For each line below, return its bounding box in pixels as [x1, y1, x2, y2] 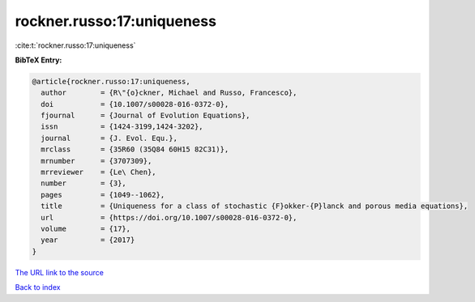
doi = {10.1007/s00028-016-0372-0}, [41, 100, 229, 108]
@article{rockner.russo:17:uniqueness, [32, 77, 190, 86]
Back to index [15, 283, 61, 292]
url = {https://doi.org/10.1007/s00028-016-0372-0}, [41, 213, 297, 222]
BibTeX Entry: [15, 55, 62, 65]
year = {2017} [41, 236, 135, 245]
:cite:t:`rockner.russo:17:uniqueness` [15, 40, 136, 50]
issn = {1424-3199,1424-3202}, [41, 122, 203, 131]
